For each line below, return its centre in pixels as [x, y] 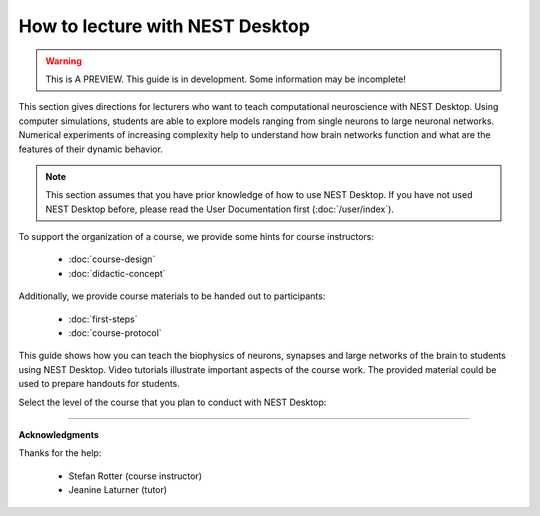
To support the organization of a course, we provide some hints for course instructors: [196, 237]
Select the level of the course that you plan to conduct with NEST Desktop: [172, 402]
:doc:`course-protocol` [115, 333]
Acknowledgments [59, 434]
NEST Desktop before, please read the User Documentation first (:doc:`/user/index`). [220, 209]
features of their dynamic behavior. [91, 149]
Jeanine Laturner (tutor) [118, 490]
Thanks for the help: [60, 453]
